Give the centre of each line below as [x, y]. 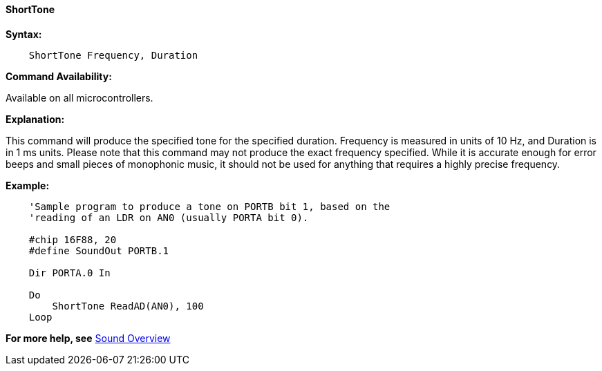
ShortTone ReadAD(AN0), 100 [128, 306]
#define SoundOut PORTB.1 [99, 250]
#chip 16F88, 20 [73, 239]
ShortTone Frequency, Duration [113, 55]
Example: [28, 185]
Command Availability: [59, 76]
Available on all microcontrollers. [79, 97]
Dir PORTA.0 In [69, 273]
